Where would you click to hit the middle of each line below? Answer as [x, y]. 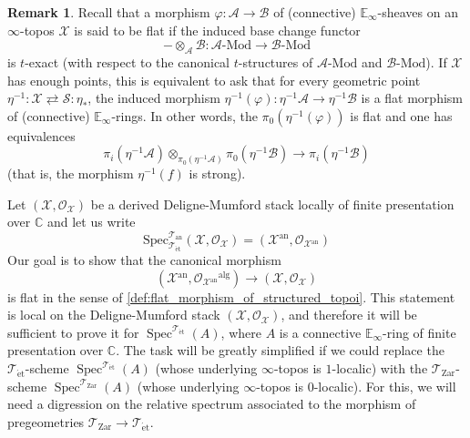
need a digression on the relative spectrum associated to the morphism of [212, 404]
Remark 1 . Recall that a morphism [109, 12]
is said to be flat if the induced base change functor [217, 30]
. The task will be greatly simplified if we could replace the [280, 350]
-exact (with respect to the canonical [128, 61]
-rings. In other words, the [184, 115]
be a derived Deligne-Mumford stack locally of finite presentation [272, 204]
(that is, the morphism [71, 173]
